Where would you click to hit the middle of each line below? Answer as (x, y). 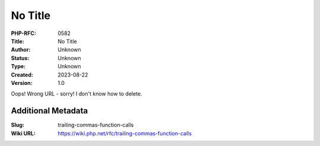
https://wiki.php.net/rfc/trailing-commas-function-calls (125, 133)
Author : (21, 50)
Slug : (18, 125)
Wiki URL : (23, 133)
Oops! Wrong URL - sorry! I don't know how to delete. (76, 94)
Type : (18, 66)
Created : (22, 75)
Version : (22, 82)
